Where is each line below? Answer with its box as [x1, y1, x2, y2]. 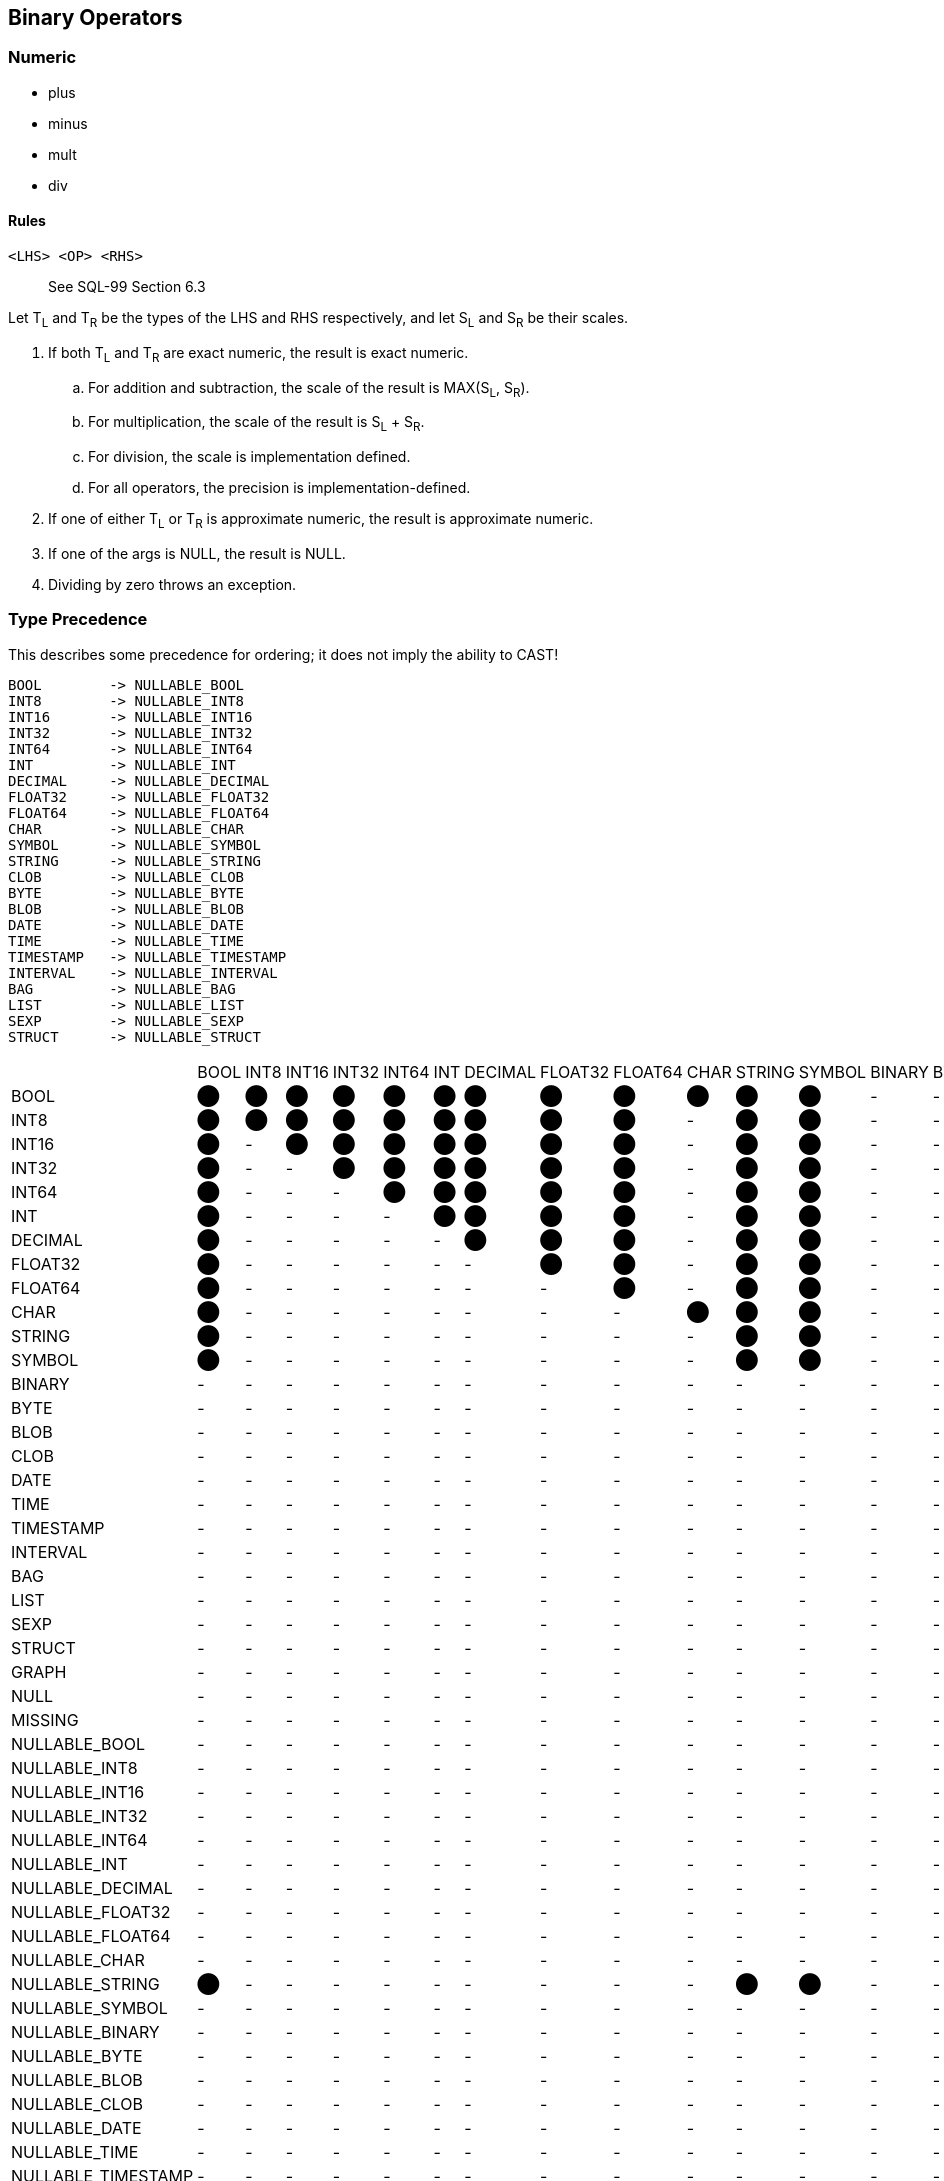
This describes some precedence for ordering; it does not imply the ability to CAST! [8, 645, 559, 663]
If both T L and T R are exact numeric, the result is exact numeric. [48, 343, 469, 365]
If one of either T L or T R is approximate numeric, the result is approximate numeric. [48, 510, 594, 531]
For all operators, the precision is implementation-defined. [88, 479, 471, 497]
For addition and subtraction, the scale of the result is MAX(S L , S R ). [88, 378, 530, 400]
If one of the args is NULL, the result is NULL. [48, 545, 346, 562]
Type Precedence [8, 609, 148, 630]
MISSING [11, 1709, 79, 1730]
